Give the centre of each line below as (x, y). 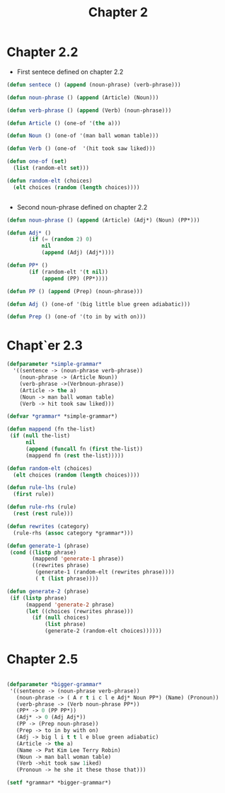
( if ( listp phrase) (39, 598)
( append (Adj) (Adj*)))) (78, 253)
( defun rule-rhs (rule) (42, 507)
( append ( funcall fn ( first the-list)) (84, 449)
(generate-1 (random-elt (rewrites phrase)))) (105, 572)
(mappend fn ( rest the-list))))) (75, 455)
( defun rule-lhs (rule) (42, 488)
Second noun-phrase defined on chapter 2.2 (82, 207)
